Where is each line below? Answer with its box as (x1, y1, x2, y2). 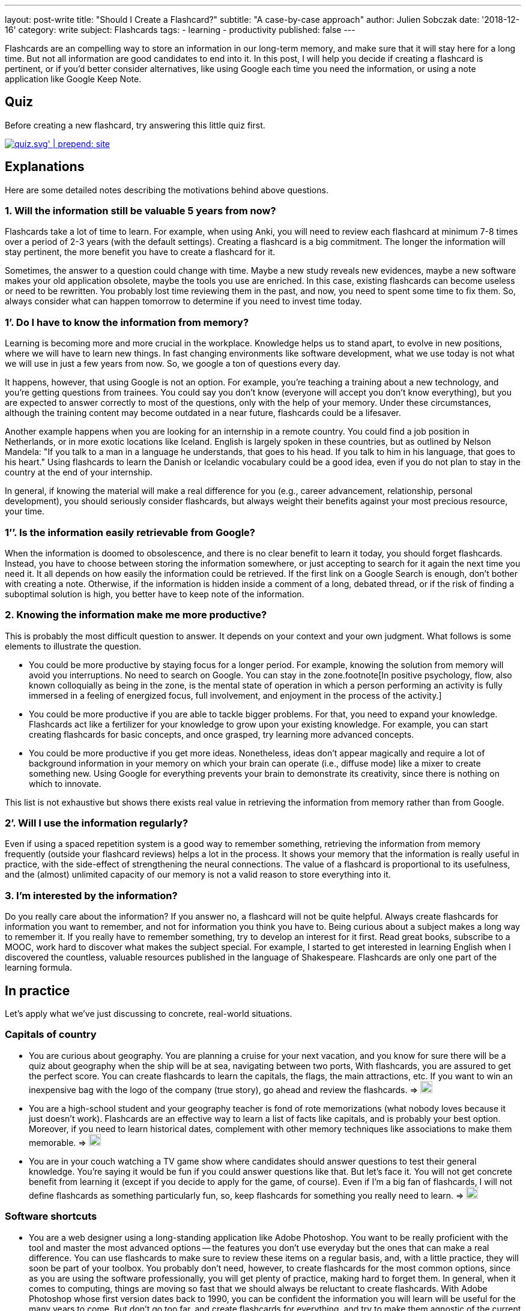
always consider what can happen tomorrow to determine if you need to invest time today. (5, 296, 362, 307)
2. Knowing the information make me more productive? (5, 609, 267, 621)
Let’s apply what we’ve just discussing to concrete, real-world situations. (5, 1008, 292, 1019)
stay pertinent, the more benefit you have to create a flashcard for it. (5, 247, 276, 258)
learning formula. (5, 962, 72, 973)
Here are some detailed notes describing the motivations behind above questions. (5, 184, 328, 195)
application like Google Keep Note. (5, 74, 142, 84)
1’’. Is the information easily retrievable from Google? (5, 526, 256, 538)
